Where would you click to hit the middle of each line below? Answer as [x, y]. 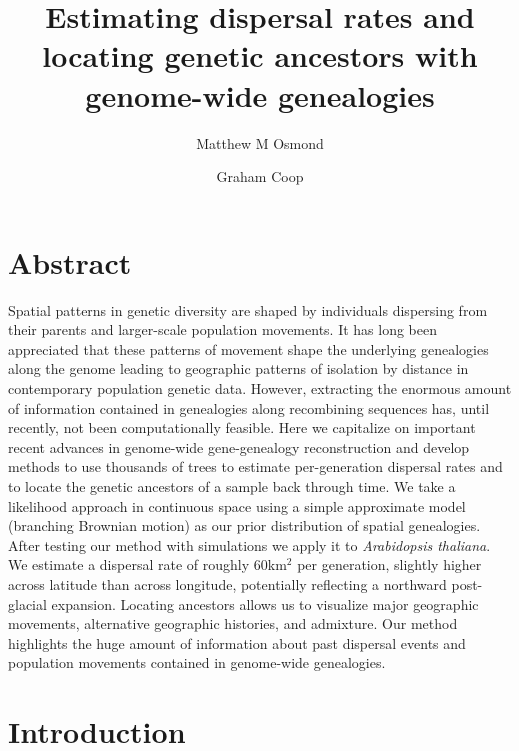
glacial [27, 603]
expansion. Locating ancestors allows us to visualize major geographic [265, 603]
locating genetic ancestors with [260, 55]
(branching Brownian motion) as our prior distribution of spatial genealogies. [244, 525]
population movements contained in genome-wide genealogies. [197, 662]
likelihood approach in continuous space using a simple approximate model [237, 505]
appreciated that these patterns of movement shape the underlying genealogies [248, 348]
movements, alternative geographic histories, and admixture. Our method [233, 623]
